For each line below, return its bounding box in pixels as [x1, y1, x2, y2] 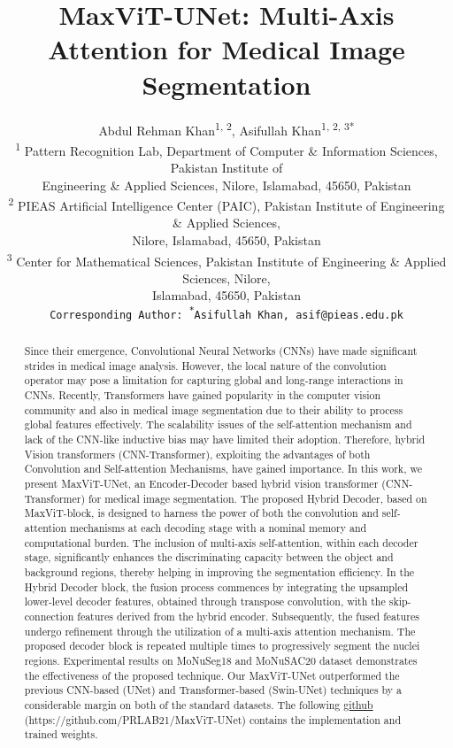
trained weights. [24, 727, 98, 742]
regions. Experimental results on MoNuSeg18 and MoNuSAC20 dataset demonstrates [24, 652, 418, 667]
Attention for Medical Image [48, 31, 405, 67]
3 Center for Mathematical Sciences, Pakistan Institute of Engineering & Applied [6, 249, 447, 270]
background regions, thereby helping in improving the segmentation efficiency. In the [24, 565, 415, 580]
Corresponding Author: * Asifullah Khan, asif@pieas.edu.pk [50, 305, 403, 321]
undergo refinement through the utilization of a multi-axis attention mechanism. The [24, 623, 416, 638]
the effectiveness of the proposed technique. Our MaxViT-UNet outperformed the [24, 667, 400, 682]
